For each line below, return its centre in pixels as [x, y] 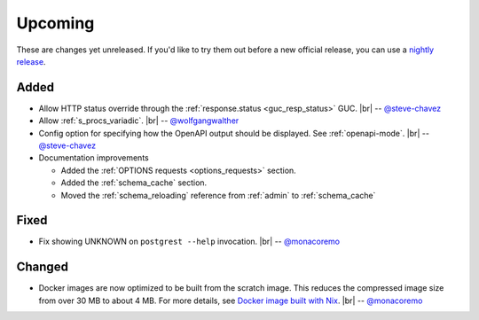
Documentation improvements [94, 158]
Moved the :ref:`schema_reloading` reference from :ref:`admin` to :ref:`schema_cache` [218, 195]
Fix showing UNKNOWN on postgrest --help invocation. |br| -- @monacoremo [189, 242]
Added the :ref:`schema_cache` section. [134, 183]
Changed [42, 267]
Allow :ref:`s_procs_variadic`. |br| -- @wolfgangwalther [139, 121]
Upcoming [55, 23]
